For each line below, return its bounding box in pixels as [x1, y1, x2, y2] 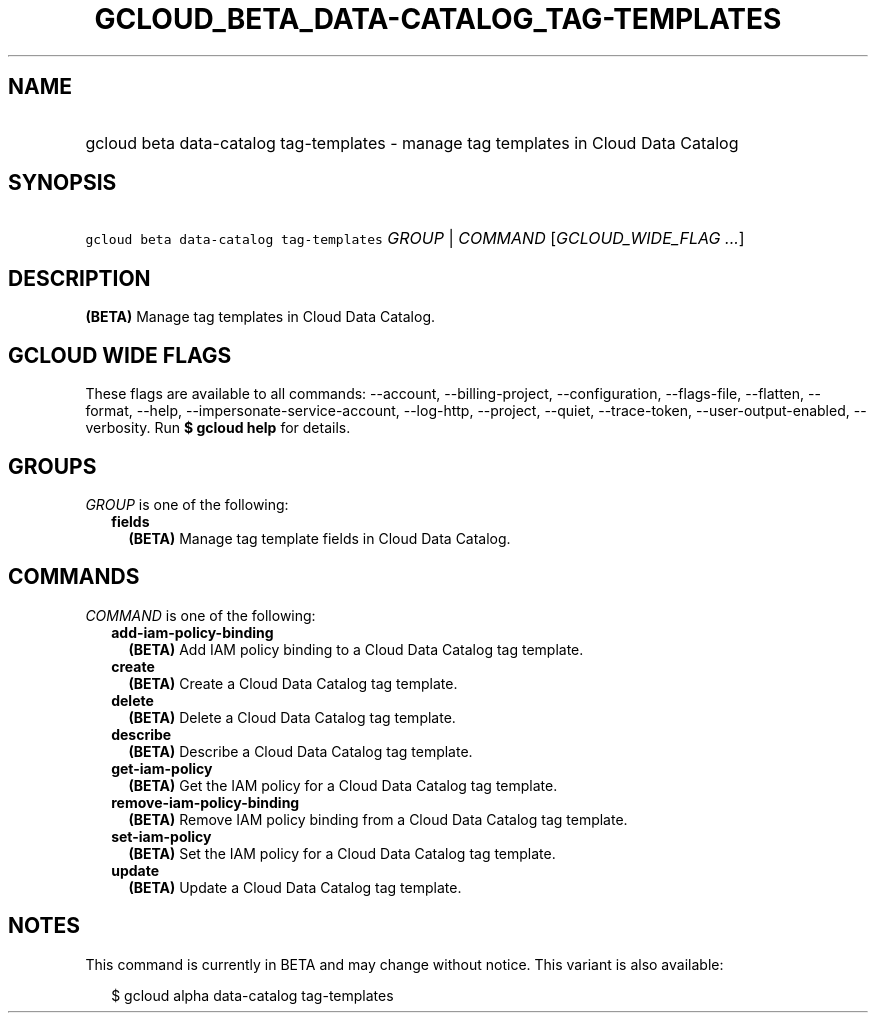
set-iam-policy [111, 827, 212, 845]
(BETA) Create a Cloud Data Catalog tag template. [128, 674, 458, 692]
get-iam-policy [111, 759, 213, 777]
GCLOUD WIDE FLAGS [8, 342, 232, 368]
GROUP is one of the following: [85, 495, 289, 513]
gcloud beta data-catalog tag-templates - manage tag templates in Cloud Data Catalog [85, 132, 739, 153]
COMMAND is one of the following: [85, 606, 316, 624]
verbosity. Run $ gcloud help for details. [85, 419, 351, 437]
